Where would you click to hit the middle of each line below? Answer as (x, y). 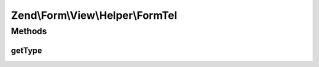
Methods (29, 31)
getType (27, 50)
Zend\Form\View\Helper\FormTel (94, 15)
